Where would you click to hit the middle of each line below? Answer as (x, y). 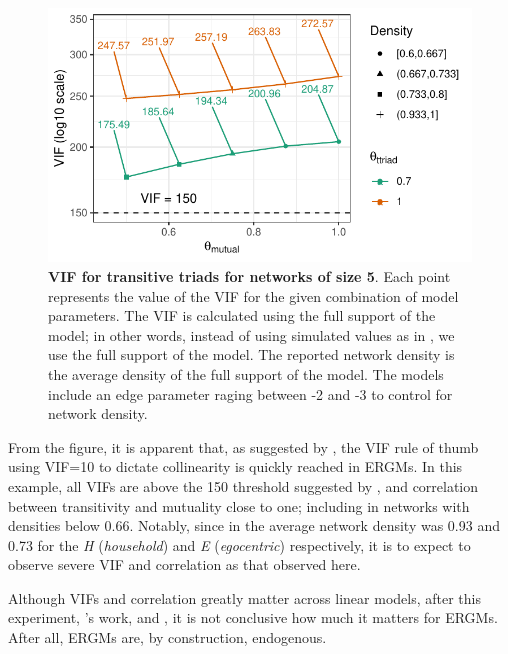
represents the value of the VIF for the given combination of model (253, 295)
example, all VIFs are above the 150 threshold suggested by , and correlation (243, 485)
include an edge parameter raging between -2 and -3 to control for (250, 393)
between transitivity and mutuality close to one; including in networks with (239, 505)
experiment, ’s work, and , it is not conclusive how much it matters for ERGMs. (253, 617)
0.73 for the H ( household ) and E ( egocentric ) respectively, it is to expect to (239, 544)
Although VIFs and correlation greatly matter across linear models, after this (244, 597)
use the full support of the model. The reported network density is (251, 354)
